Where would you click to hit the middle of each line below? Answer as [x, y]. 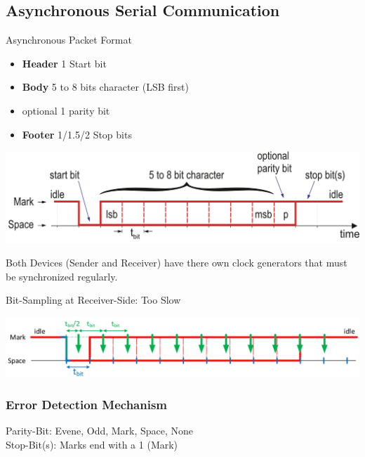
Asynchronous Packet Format [69, 40]
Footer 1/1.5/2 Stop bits [77, 134]
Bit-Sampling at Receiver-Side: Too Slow [93, 300]
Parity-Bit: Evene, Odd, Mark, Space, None [100, 431]
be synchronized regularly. [62, 276]
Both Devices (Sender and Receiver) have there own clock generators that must [177, 263]
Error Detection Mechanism [86, 405]
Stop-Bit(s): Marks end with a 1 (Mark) [92, 445]
